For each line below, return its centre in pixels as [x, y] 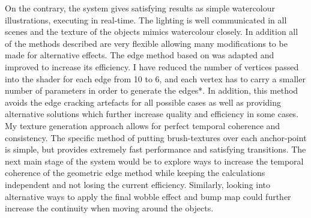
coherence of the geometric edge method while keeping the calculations [135, 173]
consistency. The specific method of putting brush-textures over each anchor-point [156, 137]
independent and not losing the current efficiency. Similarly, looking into [138, 184]
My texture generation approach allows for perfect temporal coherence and [143, 125]
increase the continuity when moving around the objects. [109, 208]
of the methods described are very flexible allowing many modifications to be [146, 43]
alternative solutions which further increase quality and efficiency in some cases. [152, 114]
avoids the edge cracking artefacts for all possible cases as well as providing [143, 102]
